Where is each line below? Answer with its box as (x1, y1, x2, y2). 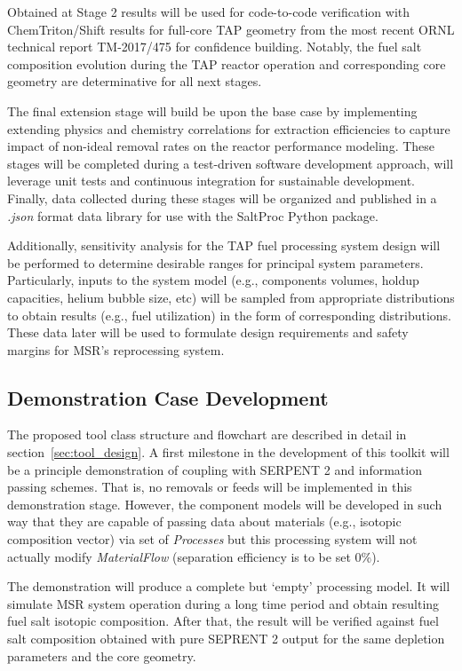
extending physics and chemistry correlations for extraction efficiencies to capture (7, 119, 450, 138)
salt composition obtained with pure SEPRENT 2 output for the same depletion (7, 629, 445, 648)
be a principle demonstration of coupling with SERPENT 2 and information (7, 460, 422, 478)
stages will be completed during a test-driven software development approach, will (7, 154, 454, 172)
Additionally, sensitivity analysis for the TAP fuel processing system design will (7, 236, 441, 255)
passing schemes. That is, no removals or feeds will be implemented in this (7, 478, 412, 496)
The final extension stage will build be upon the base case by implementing (7, 101, 418, 120)
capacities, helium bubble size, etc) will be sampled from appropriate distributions (7, 288, 455, 306)
